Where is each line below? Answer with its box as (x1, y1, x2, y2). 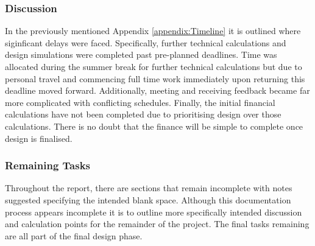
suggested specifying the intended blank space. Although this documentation (5, 193, 291, 206)
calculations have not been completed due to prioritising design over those (5, 108, 281, 121)
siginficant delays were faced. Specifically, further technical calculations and (5, 36, 286, 49)
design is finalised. (5, 132, 73, 144)
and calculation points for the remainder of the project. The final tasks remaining (5, 217, 310, 230)
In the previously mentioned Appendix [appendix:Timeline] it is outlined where (5, 24, 301, 37)
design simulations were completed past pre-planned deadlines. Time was (5, 48, 277, 61)
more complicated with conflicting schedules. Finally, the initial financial (5, 96, 275, 108)
